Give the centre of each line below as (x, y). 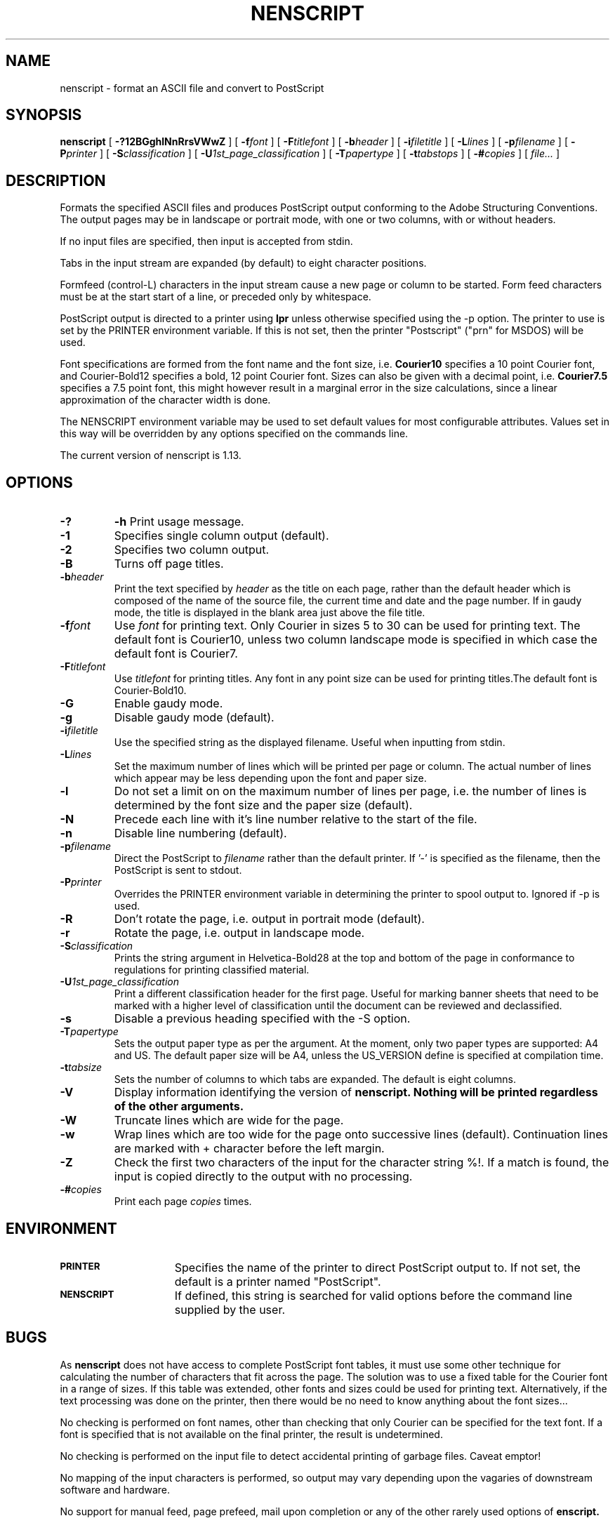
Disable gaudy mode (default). (194, 718)
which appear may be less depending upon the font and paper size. (270, 778)
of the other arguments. (179, 1106)
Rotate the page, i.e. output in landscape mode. (239, 933)
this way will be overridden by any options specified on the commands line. (234, 434)
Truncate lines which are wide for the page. (229, 1120)
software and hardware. (115, 1489)
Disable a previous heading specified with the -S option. (262, 1019)
